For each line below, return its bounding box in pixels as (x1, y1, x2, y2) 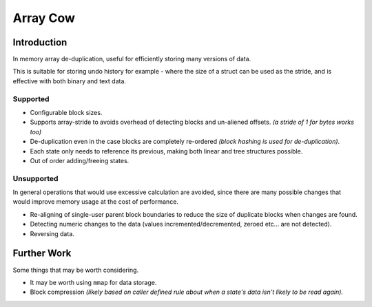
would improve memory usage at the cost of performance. (12, 198, 179, 206)
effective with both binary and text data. (12, 76, 127, 85)
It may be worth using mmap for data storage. (30, 278, 157, 286)
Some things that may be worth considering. (12, 266, 139, 274)
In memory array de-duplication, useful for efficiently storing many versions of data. (12, 55, 251, 63)
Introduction (12, 36, 68, 48)
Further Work (12, 248, 72, 260)
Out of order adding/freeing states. (30, 156, 130, 165)
